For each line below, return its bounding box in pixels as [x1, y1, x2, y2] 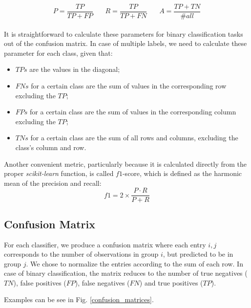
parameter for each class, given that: [4, 47, 113, 58]
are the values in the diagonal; [29, 64, 120, 74]
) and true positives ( [139, 278, 203, 288]
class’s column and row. [15, 142, 86, 152]
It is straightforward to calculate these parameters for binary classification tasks [4, 28, 243, 39]
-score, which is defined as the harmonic [122, 168, 242, 178]
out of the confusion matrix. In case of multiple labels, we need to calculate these [4, 38, 247, 48]
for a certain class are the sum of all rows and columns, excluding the [30, 132, 238, 143]
